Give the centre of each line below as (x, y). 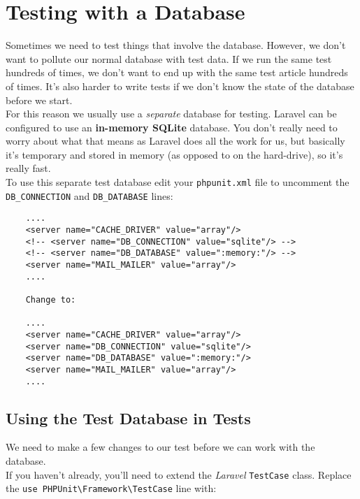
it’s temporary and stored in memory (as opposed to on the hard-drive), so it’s (174, 154)
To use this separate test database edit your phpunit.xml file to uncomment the (178, 182)
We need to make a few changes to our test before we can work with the (160, 447)
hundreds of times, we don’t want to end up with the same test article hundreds (177, 72)
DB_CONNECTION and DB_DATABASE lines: (89, 195)
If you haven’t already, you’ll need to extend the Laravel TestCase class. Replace (179, 474)
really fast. (28, 168)
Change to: (51, 299)
